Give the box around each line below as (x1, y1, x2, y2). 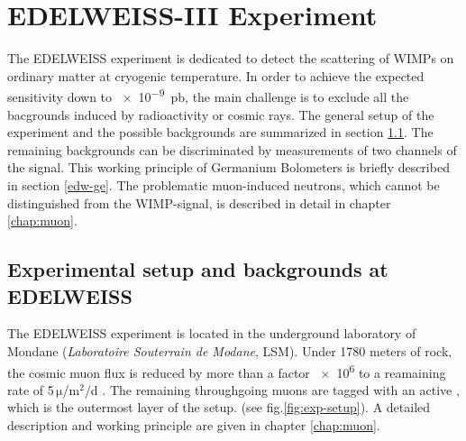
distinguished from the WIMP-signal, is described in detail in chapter (7, 193, 391, 212)
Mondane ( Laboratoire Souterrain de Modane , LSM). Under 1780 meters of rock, (7, 341, 452, 360)
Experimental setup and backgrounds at (7, 255, 388, 283)
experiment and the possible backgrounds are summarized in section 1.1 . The (7, 123, 434, 142)
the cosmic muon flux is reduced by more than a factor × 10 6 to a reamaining (7, 360, 446, 381)
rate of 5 (7, 380, 54, 399)
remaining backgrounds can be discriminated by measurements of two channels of (7, 140, 457, 159)
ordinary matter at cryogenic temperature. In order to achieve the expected (7, 66, 425, 85)
